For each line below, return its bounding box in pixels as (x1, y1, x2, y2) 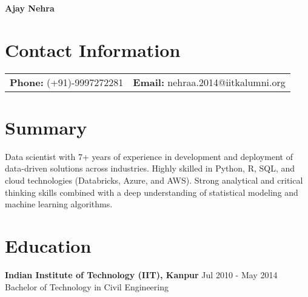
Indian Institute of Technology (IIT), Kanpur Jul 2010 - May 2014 (5, 268, 278, 281)
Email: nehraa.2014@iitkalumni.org (133, 75, 286, 89)
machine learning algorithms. (5, 198, 113, 210)
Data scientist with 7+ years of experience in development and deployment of (5, 150, 293, 162)
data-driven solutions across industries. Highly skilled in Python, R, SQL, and (5, 162, 295, 175)
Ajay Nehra (5, 2, 55, 14)
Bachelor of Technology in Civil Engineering (5, 280, 169, 293)
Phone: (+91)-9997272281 (10, 75, 124, 89)
